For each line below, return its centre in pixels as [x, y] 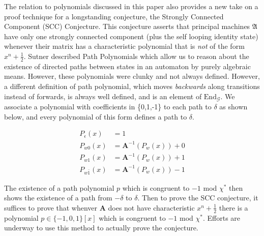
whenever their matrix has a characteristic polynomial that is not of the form [124, 46]
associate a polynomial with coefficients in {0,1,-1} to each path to [108, 107]
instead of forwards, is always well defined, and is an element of [103, 96]
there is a [233, 207]
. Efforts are [222, 217]
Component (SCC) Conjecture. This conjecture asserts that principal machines [127, 26]
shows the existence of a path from [58, 198]
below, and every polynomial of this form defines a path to [96, 116]
